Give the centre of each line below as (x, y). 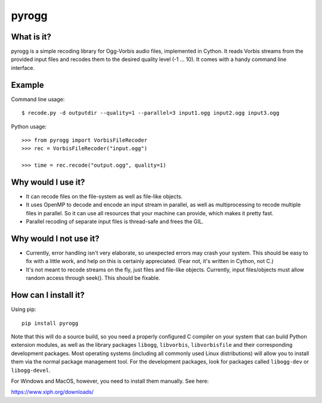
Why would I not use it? (55, 238)
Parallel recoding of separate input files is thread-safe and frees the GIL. (115, 222)
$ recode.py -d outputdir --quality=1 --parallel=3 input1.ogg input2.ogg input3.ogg (151, 113)
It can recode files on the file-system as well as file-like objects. (104, 196)
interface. (23, 68)
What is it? (31, 37)
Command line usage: (38, 99)
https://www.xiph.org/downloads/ (52, 392)
